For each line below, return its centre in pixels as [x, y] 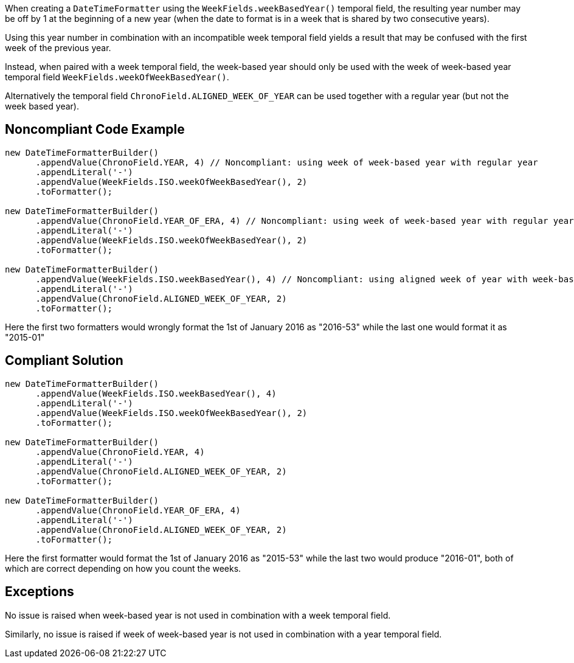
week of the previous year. [58, 48]
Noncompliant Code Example [95, 130]
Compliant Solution [64, 361]
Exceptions [40, 592]
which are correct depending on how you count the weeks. [123, 568]
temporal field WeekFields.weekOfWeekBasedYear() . [117, 77]
